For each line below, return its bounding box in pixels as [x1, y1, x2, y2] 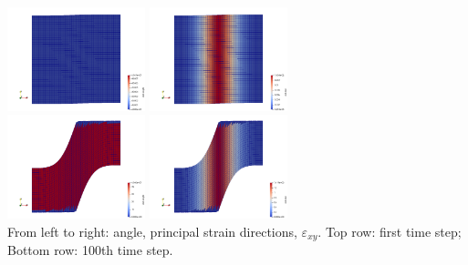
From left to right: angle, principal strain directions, [7, 221, 297, 240]
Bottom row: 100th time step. [7, 240, 173, 259]
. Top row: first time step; [317, 221, 462, 240]
